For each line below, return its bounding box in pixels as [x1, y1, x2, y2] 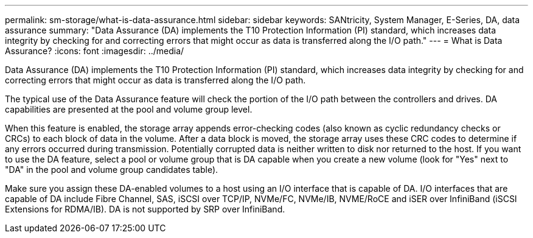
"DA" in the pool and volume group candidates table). [5, 164, 218, 175]
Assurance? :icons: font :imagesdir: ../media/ [5, 46, 184, 56]
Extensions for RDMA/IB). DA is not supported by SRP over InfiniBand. [5, 204, 285, 214]
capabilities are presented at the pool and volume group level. [5, 104, 253, 114]
